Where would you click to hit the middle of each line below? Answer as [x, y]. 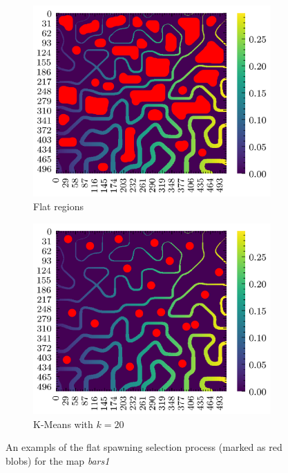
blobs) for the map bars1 [58, 460]
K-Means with [63, 424]
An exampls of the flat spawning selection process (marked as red [144, 447]
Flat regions [59, 206]
